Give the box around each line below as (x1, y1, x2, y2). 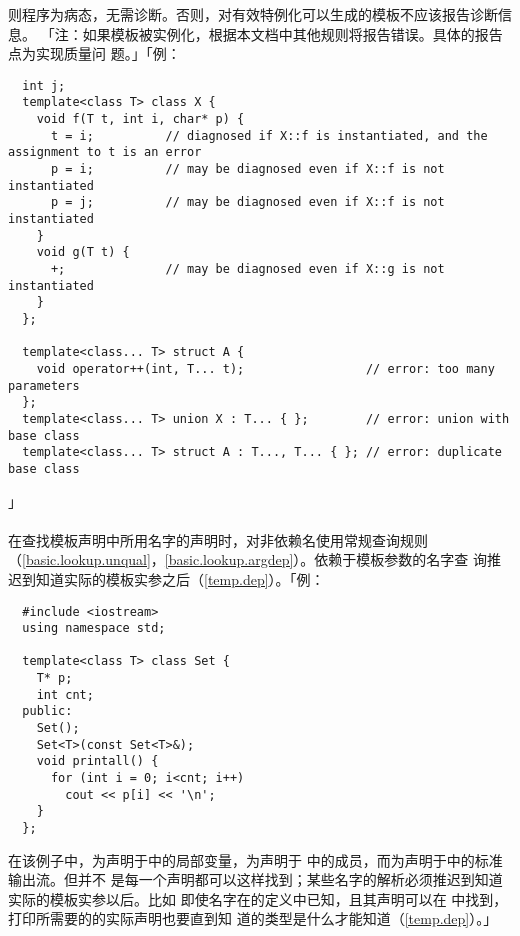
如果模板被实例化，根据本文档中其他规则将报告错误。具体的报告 (82, 23, 503, 44)
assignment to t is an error (8, 145, 202, 160)
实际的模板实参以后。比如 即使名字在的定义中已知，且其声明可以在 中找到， (8, 888, 508, 909)
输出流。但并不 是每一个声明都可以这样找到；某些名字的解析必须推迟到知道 (8, 869, 503, 890)
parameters (8, 378, 80, 393)
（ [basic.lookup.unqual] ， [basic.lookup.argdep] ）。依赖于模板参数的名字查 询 (8, 549, 488, 570)
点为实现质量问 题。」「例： (8, 43, 181, 64)
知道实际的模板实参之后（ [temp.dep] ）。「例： (35, 568, 325, 589)
